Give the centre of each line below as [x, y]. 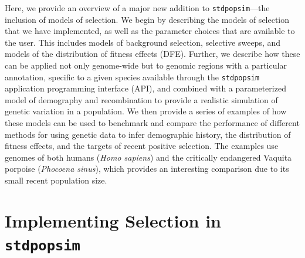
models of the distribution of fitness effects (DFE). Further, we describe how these [152, 54]
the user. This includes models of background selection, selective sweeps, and [143, 42]
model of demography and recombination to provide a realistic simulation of [141, 99]
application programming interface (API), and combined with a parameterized [145, 88]
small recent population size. [56, 180]
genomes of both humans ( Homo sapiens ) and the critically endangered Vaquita [148, 157]
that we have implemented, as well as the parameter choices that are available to [150, 31]
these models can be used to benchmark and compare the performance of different [152, 123]
